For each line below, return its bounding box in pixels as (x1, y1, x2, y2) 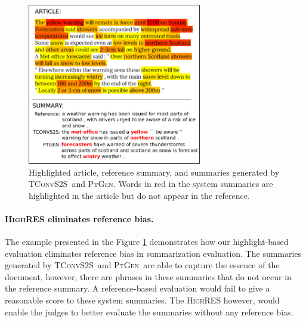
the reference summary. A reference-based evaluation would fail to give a (5, 282, 270, 295)
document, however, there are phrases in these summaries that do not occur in (5, 270, 292, 283)
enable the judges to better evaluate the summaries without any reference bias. (5, 305, 293, 318)
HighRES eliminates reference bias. (5, 212, 154, 225)
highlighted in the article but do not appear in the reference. (29, 189, 250, 201)
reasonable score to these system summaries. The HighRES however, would (5, 294, 280, 306)
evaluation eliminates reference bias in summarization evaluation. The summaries (5, 247, 302, 259)
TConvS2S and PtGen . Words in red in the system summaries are (29, 177, 273, 190)
